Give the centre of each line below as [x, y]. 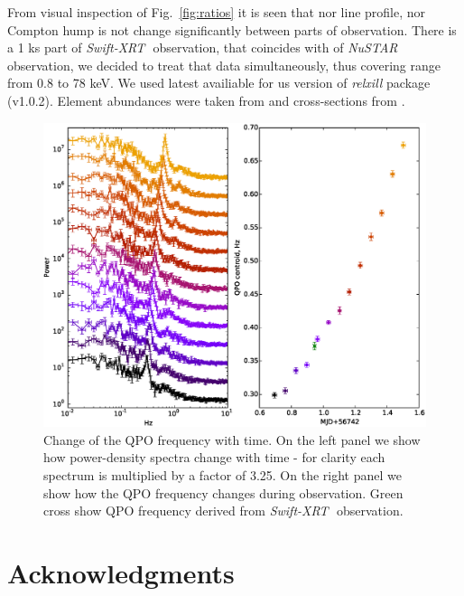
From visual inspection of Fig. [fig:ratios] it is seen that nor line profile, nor [217, 12]
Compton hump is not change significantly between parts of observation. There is [232, 29]
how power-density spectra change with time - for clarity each [214, 457]
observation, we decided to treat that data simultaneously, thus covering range [224, 65]
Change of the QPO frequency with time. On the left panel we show [232, 439]
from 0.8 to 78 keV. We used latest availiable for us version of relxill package [219, 83]
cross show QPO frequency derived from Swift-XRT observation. [223, 511]
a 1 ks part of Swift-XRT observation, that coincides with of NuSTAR [203, 47]
